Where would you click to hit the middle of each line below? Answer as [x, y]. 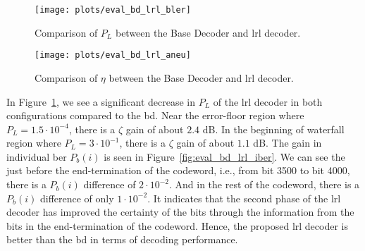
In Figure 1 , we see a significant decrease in [101, 101]
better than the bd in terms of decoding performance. [122, 239]
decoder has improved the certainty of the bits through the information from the [180, 212]
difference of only [77, 198]
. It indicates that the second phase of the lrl [244, 198]
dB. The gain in [287, 143]
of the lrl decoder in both [268, 101]
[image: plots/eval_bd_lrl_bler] [113, 10]
